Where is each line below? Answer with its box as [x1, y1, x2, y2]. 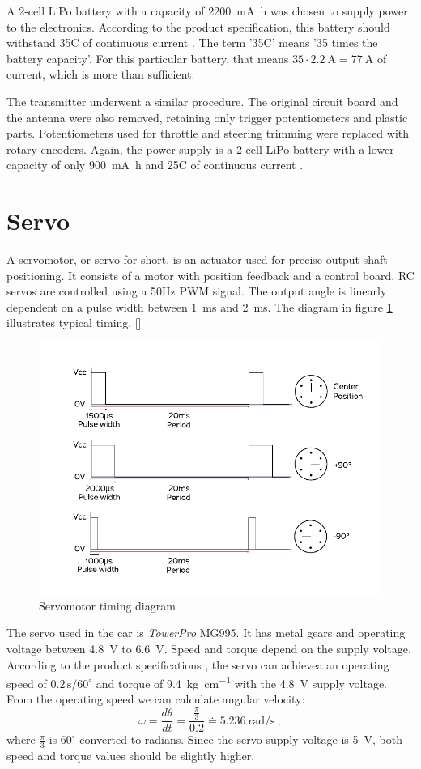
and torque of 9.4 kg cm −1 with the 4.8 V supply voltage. [96, 673, 388, 691]
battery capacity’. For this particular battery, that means [6, 49, 289, 66]
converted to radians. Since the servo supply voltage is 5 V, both [79, 731, 402, 748]
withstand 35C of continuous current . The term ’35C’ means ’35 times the [6, 34, 378, 51]
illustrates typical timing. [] [6, 314, 142, 331]
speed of [6, 674, 47, 691]
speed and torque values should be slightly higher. [6, 747, 255, 764]
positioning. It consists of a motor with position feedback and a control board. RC [6, 266, 415, 283]
